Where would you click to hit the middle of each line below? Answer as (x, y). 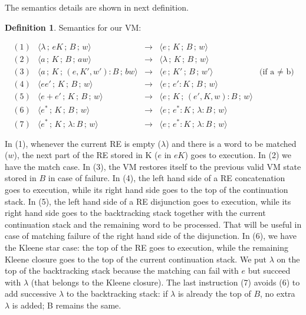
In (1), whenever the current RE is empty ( (83, 143)
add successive (31, 293)
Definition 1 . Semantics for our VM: (73, 27)
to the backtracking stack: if (117, 293)
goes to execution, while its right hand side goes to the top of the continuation (147, 189)
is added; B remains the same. (67, 305)
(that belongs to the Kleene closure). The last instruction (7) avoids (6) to (165, 282)
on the (288, 259)
